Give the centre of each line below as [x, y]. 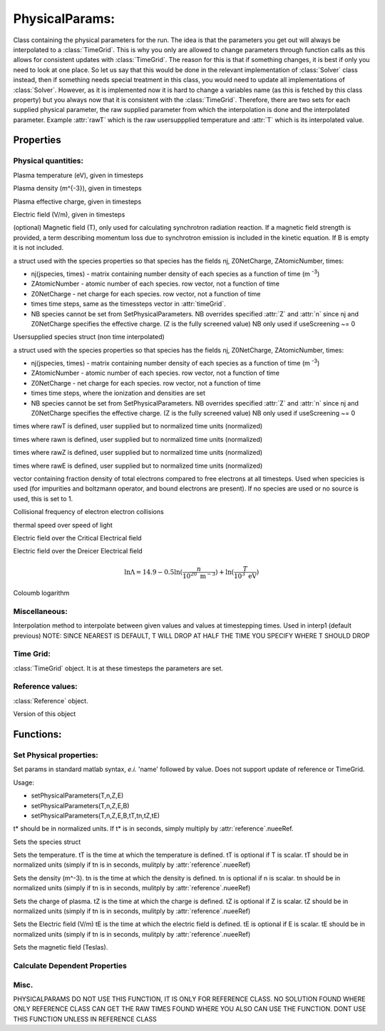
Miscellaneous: [40, 611]
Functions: [37, 734]
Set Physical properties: [56, 755]
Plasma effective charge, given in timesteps [77, 201]
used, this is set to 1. [43, 498]
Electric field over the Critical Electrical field [77, 538]
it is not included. [38, 248]
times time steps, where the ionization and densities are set [118, 393]
